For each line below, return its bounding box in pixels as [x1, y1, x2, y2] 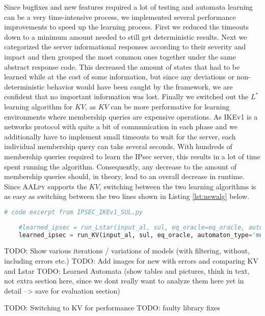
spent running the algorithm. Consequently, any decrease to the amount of [4, 161, 237, 171]
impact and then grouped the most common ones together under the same [4, 51, 236, 62]
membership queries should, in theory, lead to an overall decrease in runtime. [4, 171, 245, 182]
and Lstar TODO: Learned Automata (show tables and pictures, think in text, [4, 265, 250, 276]
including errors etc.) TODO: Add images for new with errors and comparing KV [4, 255, 258, 266]
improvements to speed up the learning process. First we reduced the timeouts [4, 21, 249, 32]
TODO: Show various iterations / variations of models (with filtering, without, [4, 245, 250, 256]
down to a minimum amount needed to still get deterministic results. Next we [4, 31, 247, 42]
